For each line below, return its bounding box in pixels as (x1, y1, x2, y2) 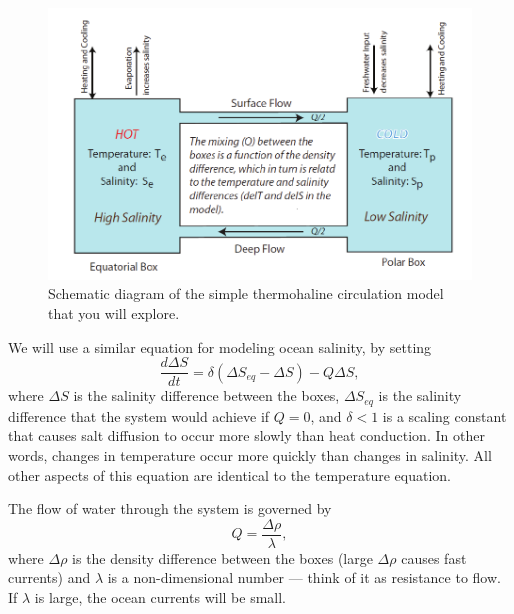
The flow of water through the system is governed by (8, 498, 332, 519)
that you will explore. (48, 303, 180, 324)
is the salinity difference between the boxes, (73, 385, 340, 406)
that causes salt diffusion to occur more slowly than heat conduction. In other (8, 425, 485, 446)
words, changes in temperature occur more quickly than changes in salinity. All (8, 444, 492, 465)
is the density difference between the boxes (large (72, 547, 373, 568)
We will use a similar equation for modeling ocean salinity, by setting (8, 336, 432, 357)
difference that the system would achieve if (8, 405, 270, 426)
